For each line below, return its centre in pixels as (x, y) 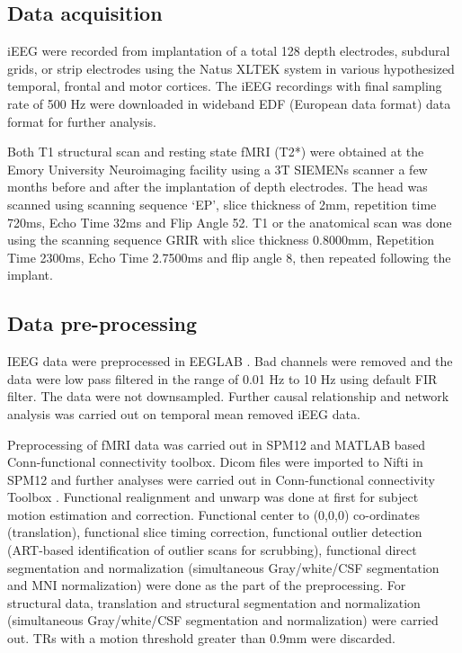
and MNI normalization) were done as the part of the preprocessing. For (207, 585)
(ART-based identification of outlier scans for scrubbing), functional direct (212, 550)
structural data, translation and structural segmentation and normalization (214, 602)
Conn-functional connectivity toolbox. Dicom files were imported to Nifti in (215, 462)
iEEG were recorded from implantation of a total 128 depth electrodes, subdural (229, 51)
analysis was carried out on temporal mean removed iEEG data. (184, 413)
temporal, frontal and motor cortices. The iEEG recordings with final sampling (225, 86)
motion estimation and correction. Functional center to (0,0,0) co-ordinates (214, 514)
